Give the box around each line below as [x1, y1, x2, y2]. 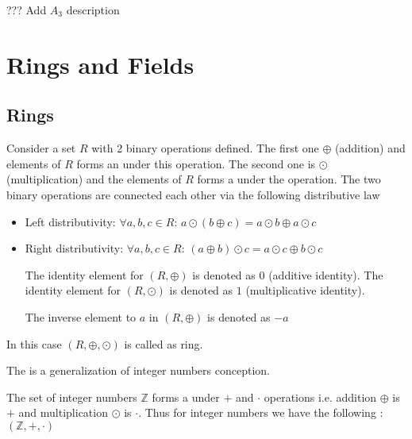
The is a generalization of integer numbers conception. [6, 362, 270, 379]
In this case [6, 335, 62, 352]
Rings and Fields [6, 48, 194, 80]
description [66, 2, 120, 17]
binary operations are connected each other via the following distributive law [6, 186, 380, 202]
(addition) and [335, 140, 406, 156]
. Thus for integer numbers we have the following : [138, 404, 383, 421]
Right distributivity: [25, 240, 124, 256]
